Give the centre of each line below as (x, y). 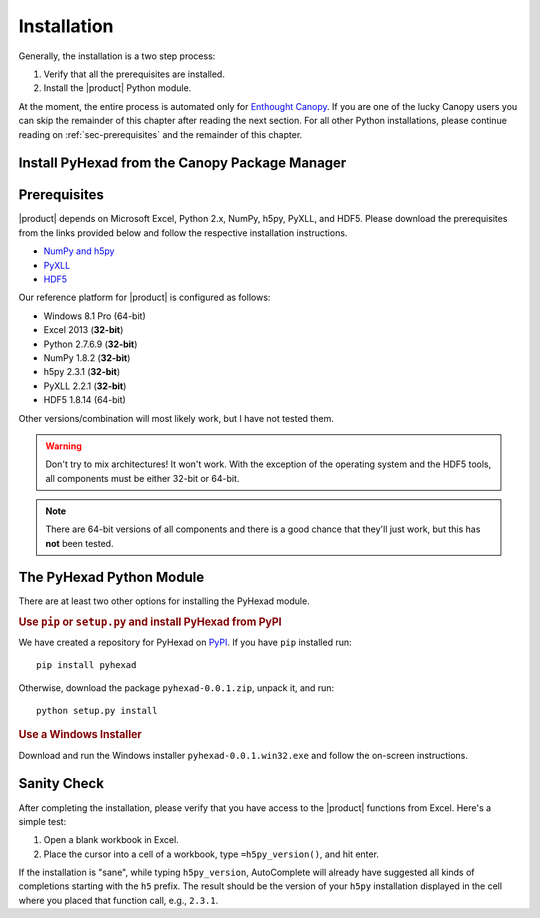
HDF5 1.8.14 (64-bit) (85, 400)
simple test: (42, 821)
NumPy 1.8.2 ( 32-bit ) (87, 357)
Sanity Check (61, 783)
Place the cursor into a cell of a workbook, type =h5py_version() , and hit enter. (211, 854)
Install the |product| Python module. (117, 88)
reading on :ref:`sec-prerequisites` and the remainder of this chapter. (160, 134)
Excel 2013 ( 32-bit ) (83, 330)
